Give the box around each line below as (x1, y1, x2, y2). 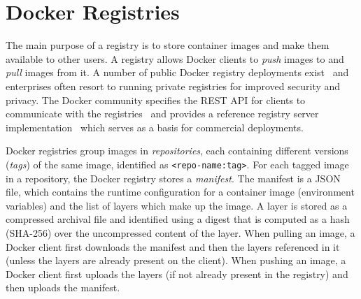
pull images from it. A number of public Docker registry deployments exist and (6, 65, 349, 80)
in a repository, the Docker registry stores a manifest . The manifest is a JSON (6, 170, 341, 185)
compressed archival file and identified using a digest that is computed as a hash (6, 212, 350, 226)
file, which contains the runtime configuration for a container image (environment (6, 184, 355, 199)
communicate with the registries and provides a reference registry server (6, 106, 319, 121)
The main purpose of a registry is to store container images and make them (6, 38, 330, 52)
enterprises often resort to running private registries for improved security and (6, 78, 341, 93)
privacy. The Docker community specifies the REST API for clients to (6, 92, 306, 107)
